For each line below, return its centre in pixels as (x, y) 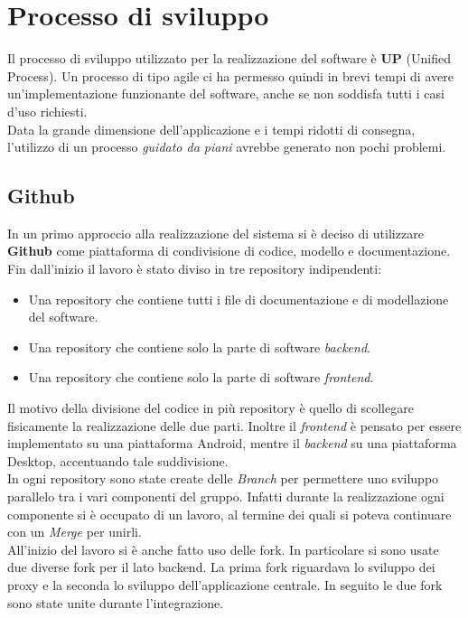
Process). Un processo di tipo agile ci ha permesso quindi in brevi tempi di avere (230, 75)
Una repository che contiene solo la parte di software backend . (199, 346)
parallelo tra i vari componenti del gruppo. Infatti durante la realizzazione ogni (226, 496)
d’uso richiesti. (47, 111)
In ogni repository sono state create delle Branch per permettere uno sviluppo (223, 478)
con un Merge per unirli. (75, 532)
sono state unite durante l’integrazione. (116, 602)
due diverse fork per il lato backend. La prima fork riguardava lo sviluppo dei (221, 567)
